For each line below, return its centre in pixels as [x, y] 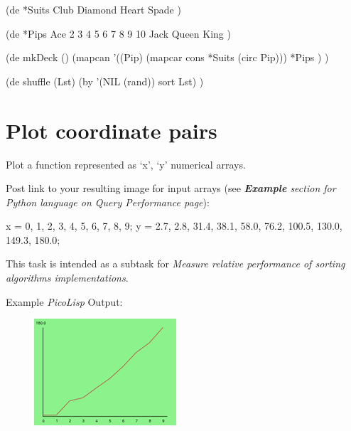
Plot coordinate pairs [112, 130]
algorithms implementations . [67, 278]
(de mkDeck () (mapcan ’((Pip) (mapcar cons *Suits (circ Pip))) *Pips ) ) [167, 57]
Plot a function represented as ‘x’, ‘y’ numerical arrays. [126, 164]
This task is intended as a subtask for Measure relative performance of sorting [175, 264]
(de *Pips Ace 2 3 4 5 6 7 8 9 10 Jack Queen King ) [118, 33]
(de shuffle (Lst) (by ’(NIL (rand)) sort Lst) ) [105, 81]
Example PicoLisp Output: [64, 301]
